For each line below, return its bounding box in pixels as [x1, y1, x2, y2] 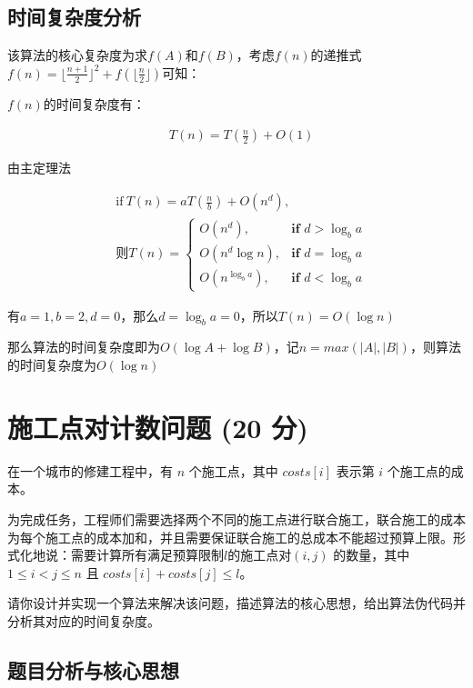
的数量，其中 [333, 545, 410, 564]
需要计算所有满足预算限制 [70, 545, 224, 564]
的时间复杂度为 [7, 355, 96, 374]
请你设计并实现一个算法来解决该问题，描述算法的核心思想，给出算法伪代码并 [7, 593, 466, 613]
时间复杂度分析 [7, 3, 141, 31]
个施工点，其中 [188, 461, 278, 480]
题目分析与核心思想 [7, 655, 179, 683]
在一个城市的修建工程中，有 [7, 461, 173, 480]
